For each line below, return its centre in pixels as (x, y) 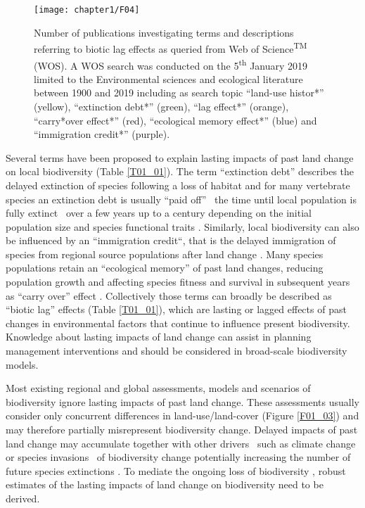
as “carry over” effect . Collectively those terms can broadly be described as (169, 295)
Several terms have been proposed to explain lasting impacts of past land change (180, 157)
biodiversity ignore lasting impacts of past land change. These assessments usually (182, 401)
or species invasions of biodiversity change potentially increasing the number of (178, 457)
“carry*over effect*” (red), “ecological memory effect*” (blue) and (175, 120)
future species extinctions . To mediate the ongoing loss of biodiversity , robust (176, 470)
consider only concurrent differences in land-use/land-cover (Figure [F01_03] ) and (182, 415)
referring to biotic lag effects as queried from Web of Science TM (171, 47)
